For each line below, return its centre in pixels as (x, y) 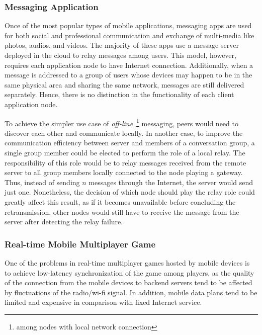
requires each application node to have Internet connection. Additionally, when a (129, 65)
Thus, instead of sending (42, 182)
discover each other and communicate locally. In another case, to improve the (124, 133)
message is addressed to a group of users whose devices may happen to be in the (128, 75)
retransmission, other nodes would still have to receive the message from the (122, 212)
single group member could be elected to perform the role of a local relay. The (125, 152)
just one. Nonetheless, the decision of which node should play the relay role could (130, 192)
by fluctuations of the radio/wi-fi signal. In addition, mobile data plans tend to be (131, 292)
